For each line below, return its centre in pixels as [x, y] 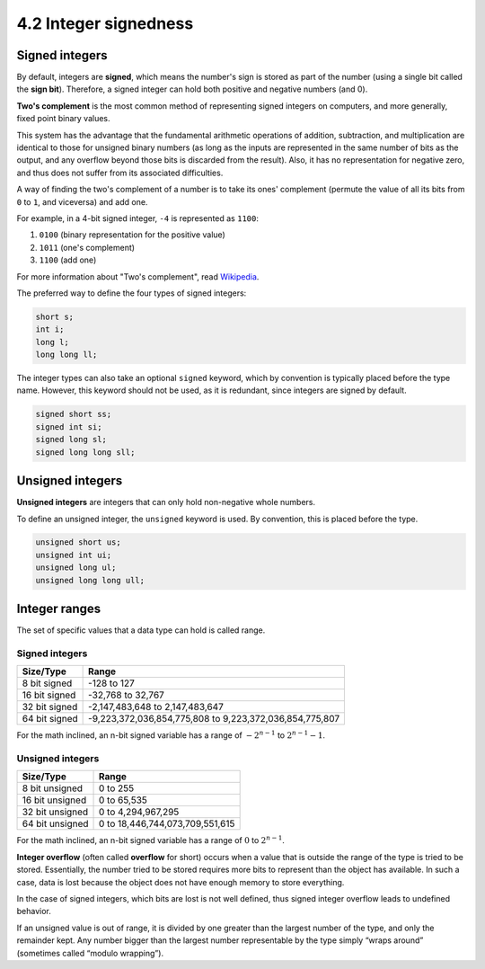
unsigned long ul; [76, 568]
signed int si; [69, 427]
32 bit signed [50, 707]
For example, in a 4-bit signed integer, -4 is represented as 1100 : [138, 218]
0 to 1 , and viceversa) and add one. [82, 201]
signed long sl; [71, 440]
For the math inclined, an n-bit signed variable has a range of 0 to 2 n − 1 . [150, 840]
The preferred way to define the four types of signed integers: [132, 293]
